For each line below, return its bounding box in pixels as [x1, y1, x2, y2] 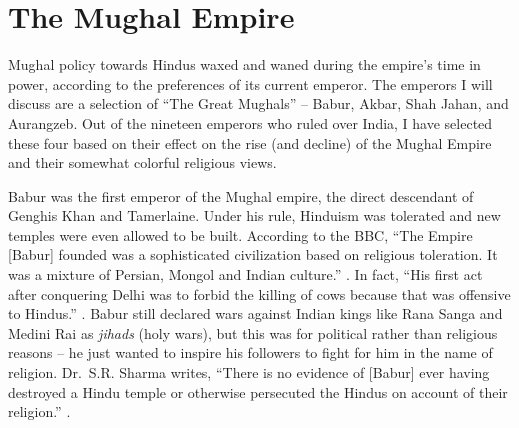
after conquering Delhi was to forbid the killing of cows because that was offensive [8, 283, 511, 304]
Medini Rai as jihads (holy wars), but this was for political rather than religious [8, 322, 498, 343]
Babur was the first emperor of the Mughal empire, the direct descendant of [8, 185, 474, 206]
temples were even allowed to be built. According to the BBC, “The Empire [8, 224, 473, 245]
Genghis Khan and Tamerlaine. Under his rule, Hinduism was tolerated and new [8, 205, 501, 226]
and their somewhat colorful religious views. [8, 152, 277, 173]
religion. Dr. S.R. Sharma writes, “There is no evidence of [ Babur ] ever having [8, 362, 490, 383]
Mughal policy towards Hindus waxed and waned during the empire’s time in [8, 54, 481, 75]
